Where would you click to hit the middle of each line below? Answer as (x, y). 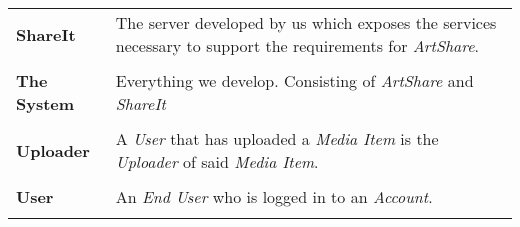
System (45, 103)
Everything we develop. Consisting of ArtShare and (294, 80)
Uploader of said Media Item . (217, 161)
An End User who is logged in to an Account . (274, 196)
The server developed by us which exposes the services (306, 22)
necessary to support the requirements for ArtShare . (297, 45)
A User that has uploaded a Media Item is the (277, 138)
